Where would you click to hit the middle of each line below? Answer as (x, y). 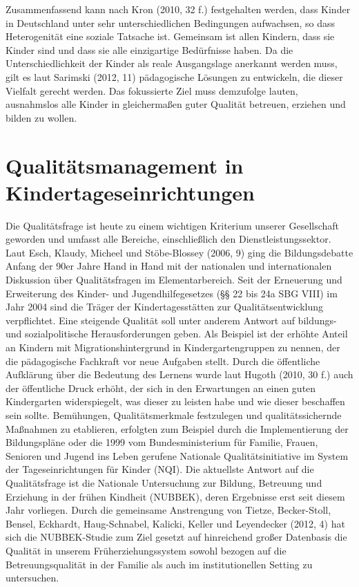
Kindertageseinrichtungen (130, 192)
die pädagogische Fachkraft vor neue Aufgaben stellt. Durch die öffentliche (163, 361)
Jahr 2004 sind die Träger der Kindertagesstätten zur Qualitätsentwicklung (165, 307)
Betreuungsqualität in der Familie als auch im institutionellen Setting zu (159, 564)
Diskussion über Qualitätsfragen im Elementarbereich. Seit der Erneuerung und (174, 280)
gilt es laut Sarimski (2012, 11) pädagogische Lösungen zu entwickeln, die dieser (174, 76)
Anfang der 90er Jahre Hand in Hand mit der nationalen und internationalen (169, 266)
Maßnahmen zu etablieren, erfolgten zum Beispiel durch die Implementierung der (177, 428)
